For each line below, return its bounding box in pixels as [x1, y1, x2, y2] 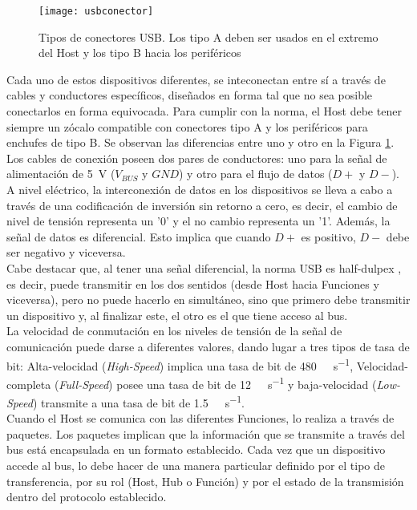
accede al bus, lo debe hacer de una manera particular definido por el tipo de [6, 457, 386, 474]
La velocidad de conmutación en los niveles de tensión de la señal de [6, 322, 342, 339]
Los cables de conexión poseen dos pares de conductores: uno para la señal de [6, 149, 387, 166]
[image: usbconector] [38, 6, 154, 17]
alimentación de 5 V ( [6, 165, 115, 182]
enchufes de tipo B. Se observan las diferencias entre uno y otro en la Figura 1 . [6, 134, 395, 151]
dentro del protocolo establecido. [6, 488, 167, 505]
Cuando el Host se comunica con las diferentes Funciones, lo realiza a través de [6, 410, 395, 427]
